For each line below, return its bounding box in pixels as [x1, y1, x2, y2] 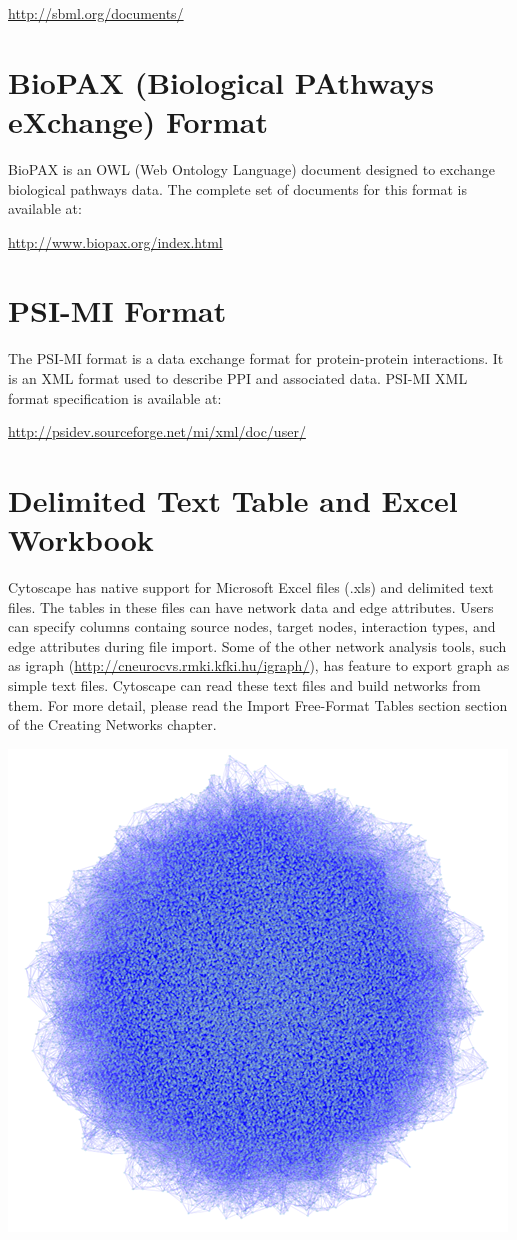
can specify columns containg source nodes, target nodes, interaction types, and [8, 616, 496, 637]
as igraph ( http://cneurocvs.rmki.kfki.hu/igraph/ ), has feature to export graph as [8, 655, 510, 676]
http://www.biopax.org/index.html [8, 231, 223, 252]
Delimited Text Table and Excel [8, 479, 458, 520]
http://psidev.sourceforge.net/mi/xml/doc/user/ [8, 421, 306, 442]
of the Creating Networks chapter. [8, 714, 217, 735]
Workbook [8, 519, 154, 560]
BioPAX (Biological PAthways [8, 61, 434, 102]
